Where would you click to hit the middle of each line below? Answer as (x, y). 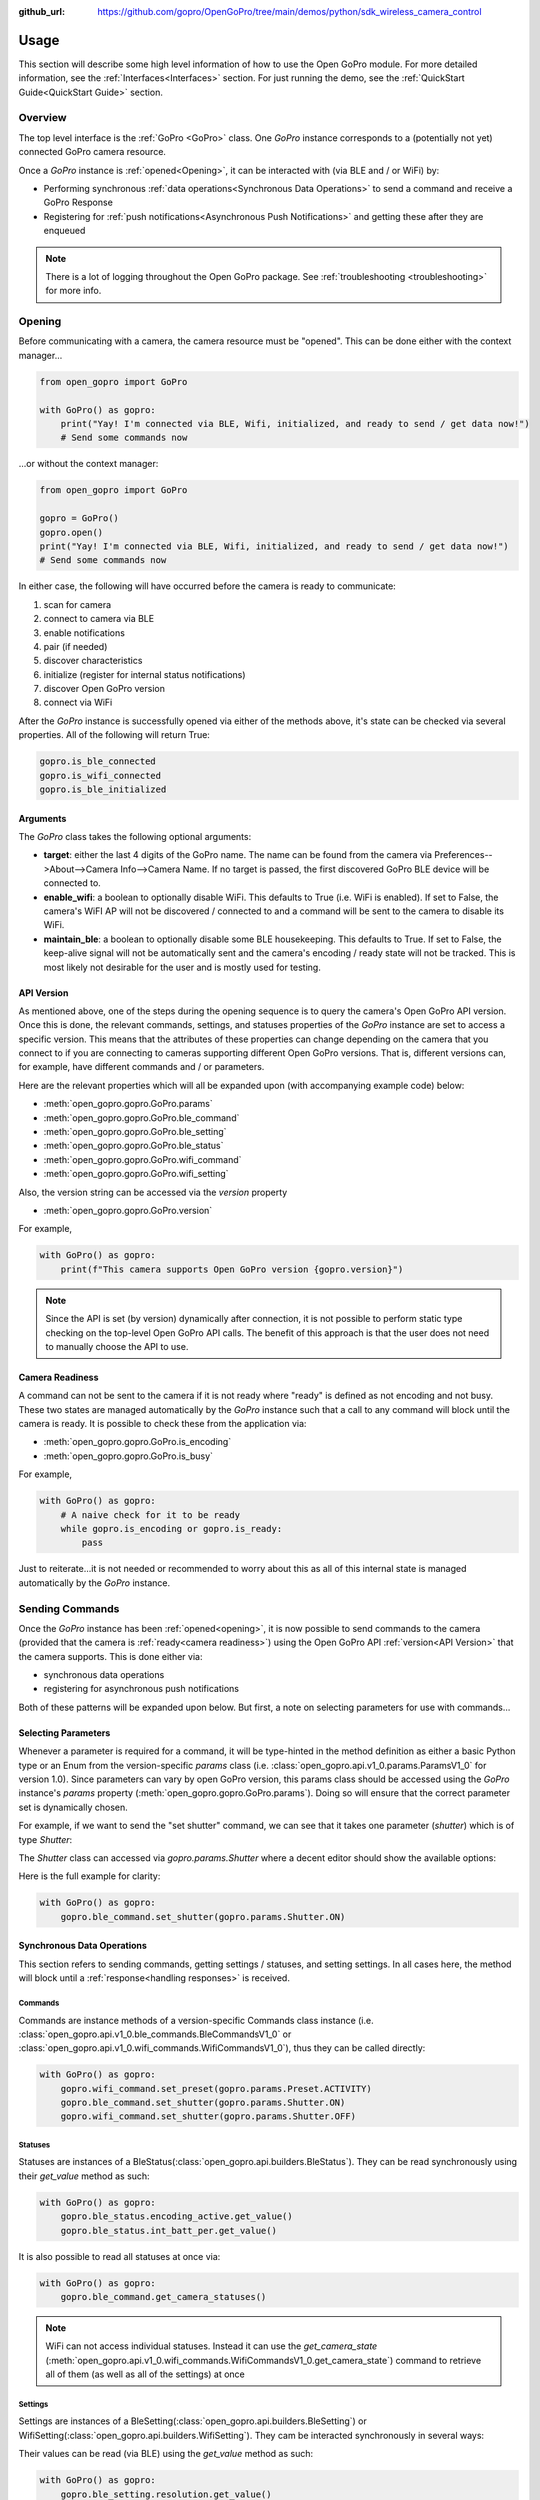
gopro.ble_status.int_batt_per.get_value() (168, 2230)
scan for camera (77, 604)
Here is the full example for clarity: (89, 1876)
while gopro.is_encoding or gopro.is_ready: (171, 1528)
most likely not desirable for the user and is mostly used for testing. (182, 967)
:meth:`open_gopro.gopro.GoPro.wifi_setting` (136, 1174)
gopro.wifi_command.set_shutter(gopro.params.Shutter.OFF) (208, 2116)
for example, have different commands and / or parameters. (141, 1067)
